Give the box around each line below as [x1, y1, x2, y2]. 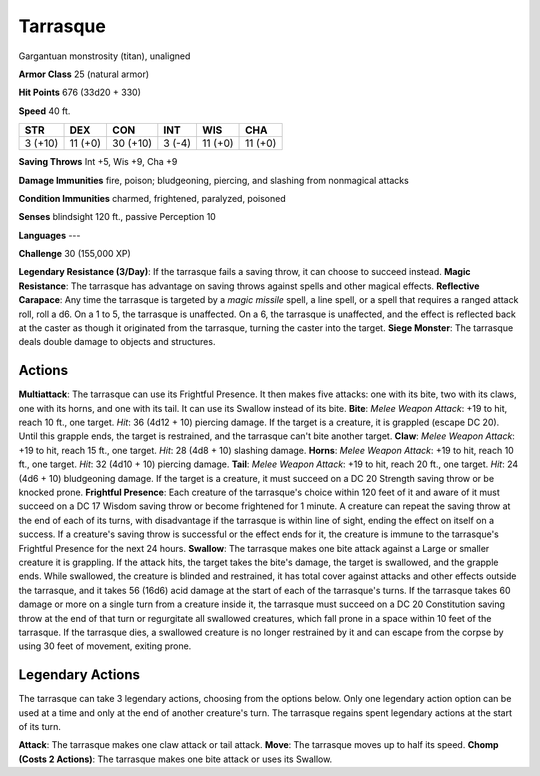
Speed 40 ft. [18, 105, 71, 117]
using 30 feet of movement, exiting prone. [18, 640, 192, 652]
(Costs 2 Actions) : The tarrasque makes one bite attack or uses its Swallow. [18, 753, 333, 765]
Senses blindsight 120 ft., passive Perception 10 [18, 211, 217, 223]
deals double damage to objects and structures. [18, 336, 216, 348]
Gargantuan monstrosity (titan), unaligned [18, 50, 191, 62]
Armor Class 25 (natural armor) [18, 68, 150, 80]
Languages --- [18, 229, 81, 241]
